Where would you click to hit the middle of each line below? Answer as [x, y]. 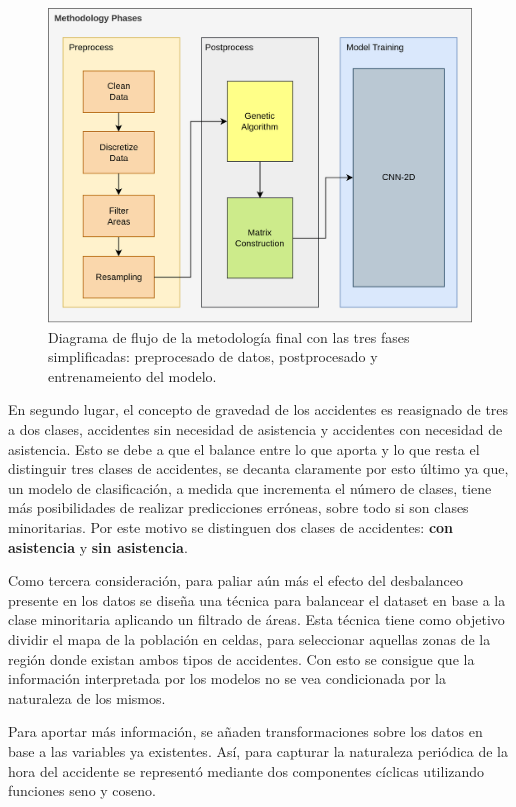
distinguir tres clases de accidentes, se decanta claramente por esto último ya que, [258, 468]
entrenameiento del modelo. [132, 375]
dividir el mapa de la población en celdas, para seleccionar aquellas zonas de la [249, 639]
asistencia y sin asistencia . [98, 546]
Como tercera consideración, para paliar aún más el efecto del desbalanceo [235, 580]
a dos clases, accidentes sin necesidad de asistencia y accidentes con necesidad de [255, 429]
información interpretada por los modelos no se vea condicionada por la [227, 678]
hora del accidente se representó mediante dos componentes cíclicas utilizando [246, 770]
